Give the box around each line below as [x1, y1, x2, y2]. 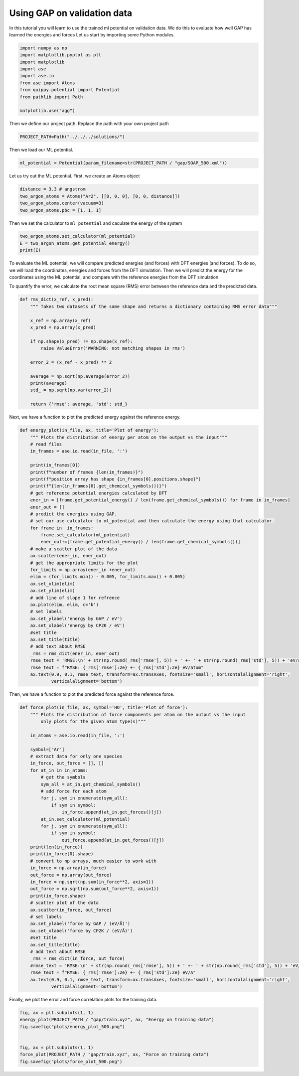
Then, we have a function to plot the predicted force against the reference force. [9, 691, 174, 697]
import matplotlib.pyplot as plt [19, 52, 102, 58]
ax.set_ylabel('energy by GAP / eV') [30, 615, 123, 621]
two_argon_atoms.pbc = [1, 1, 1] [19, 207, 102, 213]
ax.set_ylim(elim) [30, 588, 75, 594]
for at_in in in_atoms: [30, 768, 88, 773]
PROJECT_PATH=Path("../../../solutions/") [19, 134, 125, 140]
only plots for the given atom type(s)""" [40, 719, 147, 725]
